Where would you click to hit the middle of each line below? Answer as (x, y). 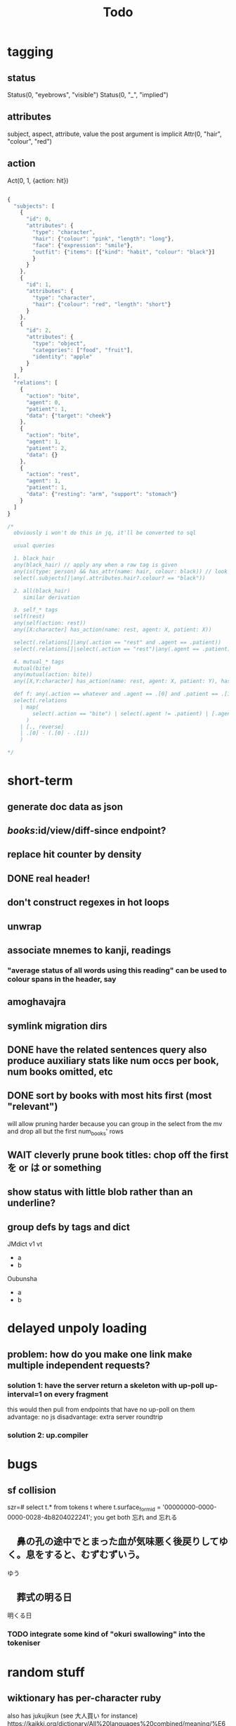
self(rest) (29, 617)
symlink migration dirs (57, 1026)
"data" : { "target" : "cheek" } (68, 415)
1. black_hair (34, 558)
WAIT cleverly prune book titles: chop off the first (118, 1155)
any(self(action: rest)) (50, 623)
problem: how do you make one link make (100, 1354)
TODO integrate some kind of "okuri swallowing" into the (106, 1634)
